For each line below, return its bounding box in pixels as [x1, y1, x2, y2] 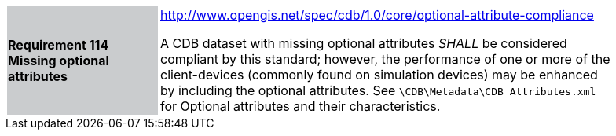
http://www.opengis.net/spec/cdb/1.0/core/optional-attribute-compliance [160, 7, 594, 23]
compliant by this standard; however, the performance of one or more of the [160, 51, 610, 67]
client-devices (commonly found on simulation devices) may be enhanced [160, 67, 598, 83]
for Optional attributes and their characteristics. [160, 98, 441, 114]
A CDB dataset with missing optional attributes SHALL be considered [160, 35, 567, 51]
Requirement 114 [8, 37, 109, 53]
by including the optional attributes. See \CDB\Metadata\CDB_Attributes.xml [160, 83, 596, 98]
